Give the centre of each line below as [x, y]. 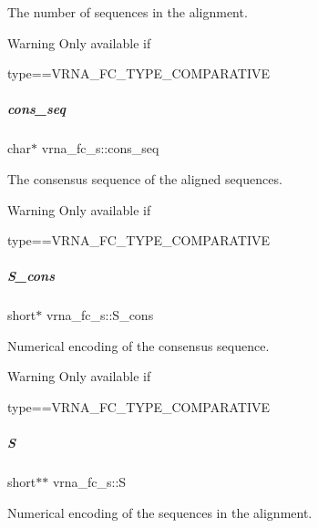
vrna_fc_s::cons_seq [100, 148]
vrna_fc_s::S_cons [100, 315]
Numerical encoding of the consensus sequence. [138, 345]
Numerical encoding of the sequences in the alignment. [160, 512]
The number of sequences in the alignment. [128, 12]
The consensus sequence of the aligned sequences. [145, 178]
